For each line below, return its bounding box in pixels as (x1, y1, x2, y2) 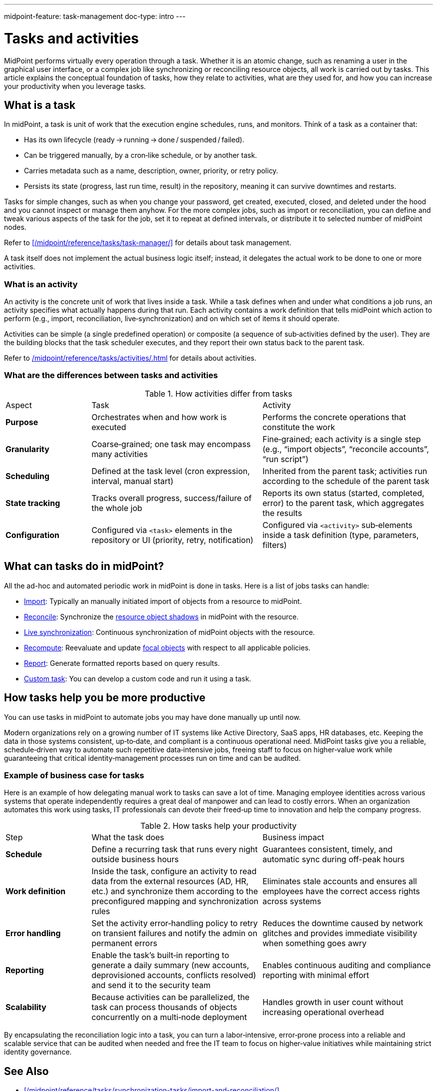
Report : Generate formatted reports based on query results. (24, 658, 220, 667)
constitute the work (262, 422, 335, 432)
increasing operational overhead (262, 1007, 384, 1018)
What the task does (91, 832, 165, 843)
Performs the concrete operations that (262, 412, 406, 422)
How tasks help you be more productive (4, 691, 206, 704)
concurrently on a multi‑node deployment (91, 1012, 247, 1023)
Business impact (262, 832, 324, 843)
